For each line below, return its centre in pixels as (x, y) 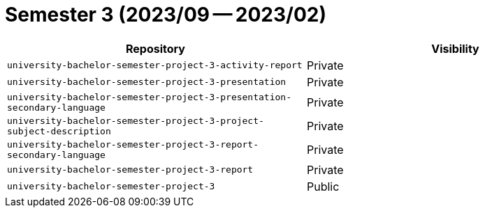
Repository (155, 48)
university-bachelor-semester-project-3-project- (136, 120)
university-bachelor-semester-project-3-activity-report (155, 65)
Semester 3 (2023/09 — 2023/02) (166, 15)
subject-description (59, 131)
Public (323, 186)
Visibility (455, 48)
